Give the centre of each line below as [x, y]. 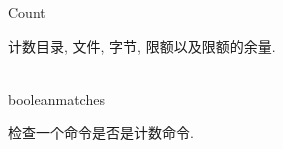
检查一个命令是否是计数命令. [101, 132]
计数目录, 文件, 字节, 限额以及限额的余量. [142, 45]
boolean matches [56, 98]
